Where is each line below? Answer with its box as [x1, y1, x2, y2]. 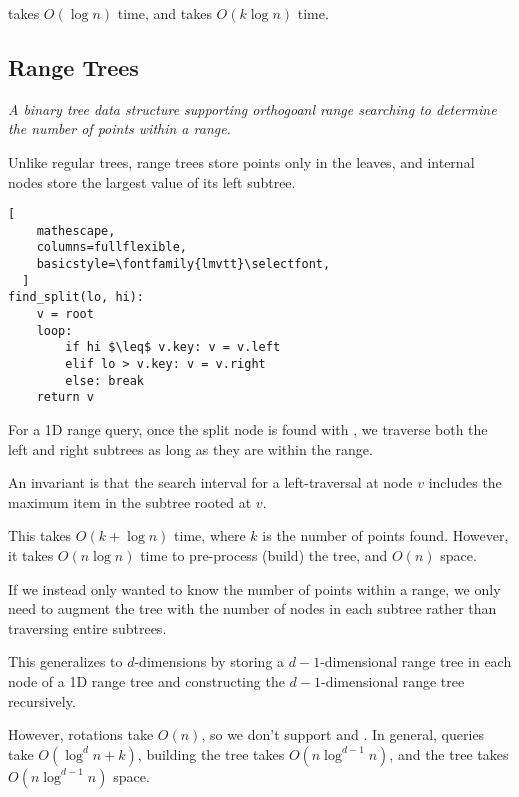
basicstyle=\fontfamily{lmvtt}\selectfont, [36, 257, 331, 272]
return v [36, 390, 94, 405]
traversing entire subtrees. [8, 617, 167, 638]
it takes [8, 545, 54, 566]
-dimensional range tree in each [320, 651, 512, 672]
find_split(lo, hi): [8, 290, 145, 305]
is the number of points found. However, [262, 525, 509, 546]
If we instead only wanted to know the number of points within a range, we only [8, 578, 501, 599]
